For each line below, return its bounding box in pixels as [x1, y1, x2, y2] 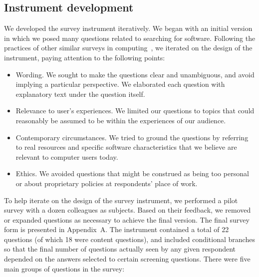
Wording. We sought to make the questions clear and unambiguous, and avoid [15, 69, 255, 79]
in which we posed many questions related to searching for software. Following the [4, 32, 256, 43]
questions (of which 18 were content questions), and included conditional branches [4, 234, 255, 244]
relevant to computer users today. [15, 151, 118, 162]
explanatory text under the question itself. [15, 88, 145, 99]
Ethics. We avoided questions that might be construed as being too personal [15, 168, 249, 179]
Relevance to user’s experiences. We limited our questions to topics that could [15, 105, 255, 116]
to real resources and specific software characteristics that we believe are [15, 142, 237, 152]
